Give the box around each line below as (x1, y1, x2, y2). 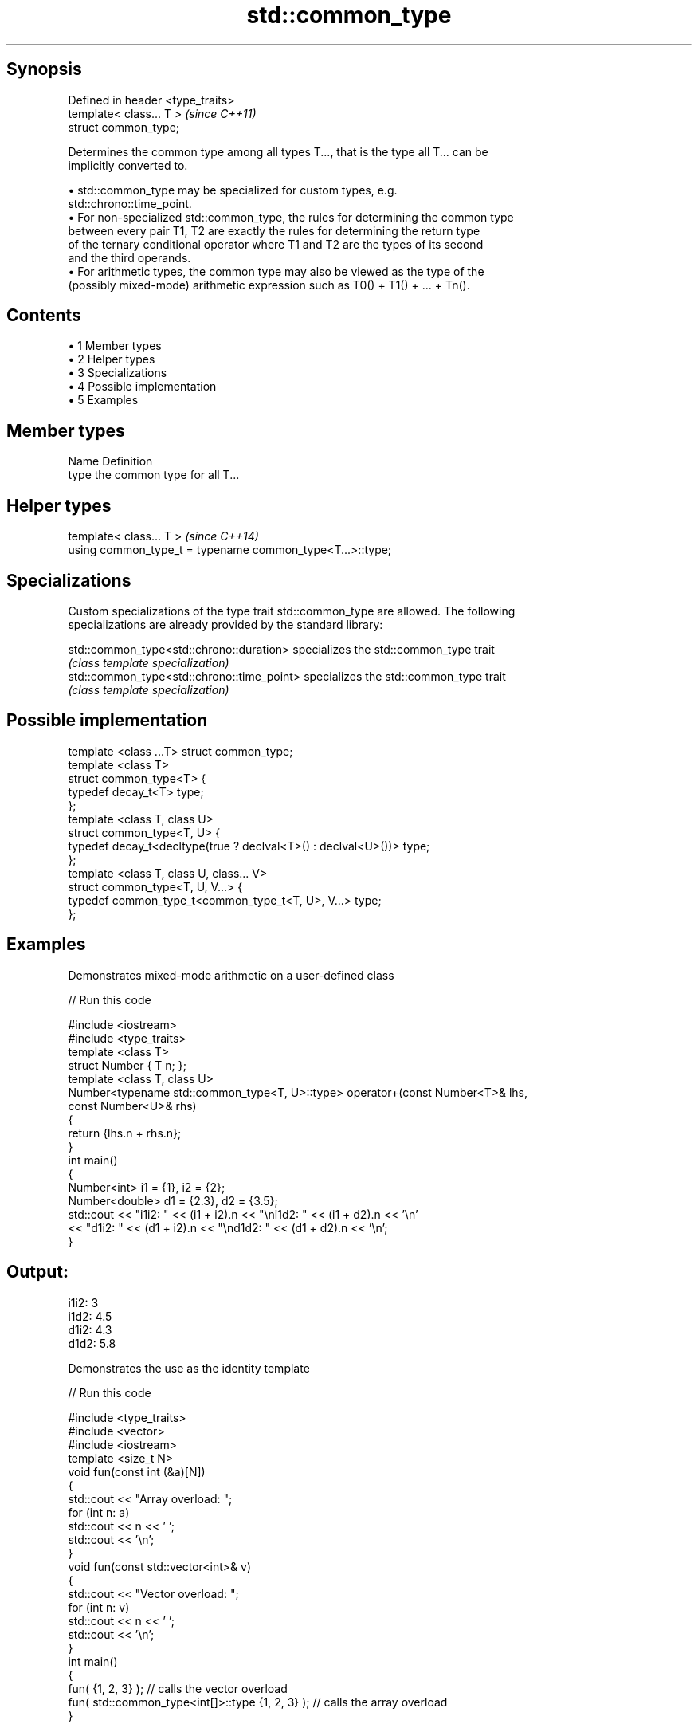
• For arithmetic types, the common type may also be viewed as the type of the (68, 264, 484, 278)
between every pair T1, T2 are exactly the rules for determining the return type (68, 223, 480, 238)
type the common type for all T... (68, 468, 240, 482)
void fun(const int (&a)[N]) (68, 1464, 206, 1479)
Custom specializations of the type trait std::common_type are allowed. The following (68, 603, 516, 618)
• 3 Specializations (68, 366, 167, 380)
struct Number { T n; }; (68, 1058, 186, 1072)
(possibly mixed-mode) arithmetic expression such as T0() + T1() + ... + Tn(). (68, 277, 470, 292)
